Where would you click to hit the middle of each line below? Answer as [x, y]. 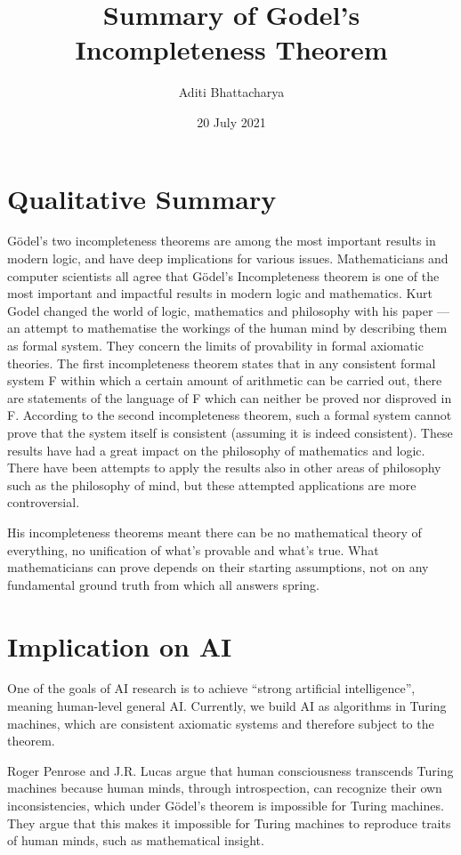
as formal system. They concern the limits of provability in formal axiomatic [215, 345]
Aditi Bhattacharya [231, 92]
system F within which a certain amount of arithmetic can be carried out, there [225, 380]
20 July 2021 [231, 121]
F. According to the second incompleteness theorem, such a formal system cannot [230, 415]
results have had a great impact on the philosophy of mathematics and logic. [216, 450]
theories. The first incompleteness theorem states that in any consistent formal [222, 363]
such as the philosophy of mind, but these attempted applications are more [212, 484]
